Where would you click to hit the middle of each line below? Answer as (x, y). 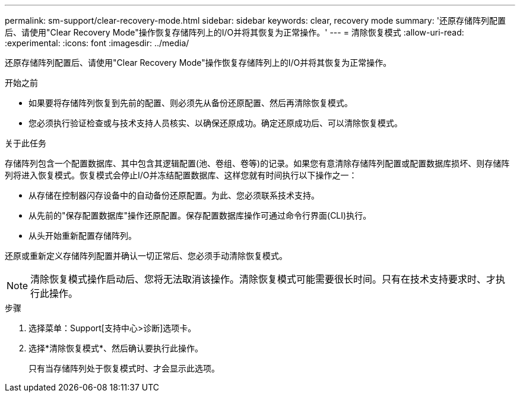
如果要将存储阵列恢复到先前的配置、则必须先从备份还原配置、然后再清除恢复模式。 (191, 103)
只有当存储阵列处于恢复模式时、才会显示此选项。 (124, 368)
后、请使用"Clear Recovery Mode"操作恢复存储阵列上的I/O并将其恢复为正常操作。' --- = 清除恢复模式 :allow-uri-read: (234, 32)
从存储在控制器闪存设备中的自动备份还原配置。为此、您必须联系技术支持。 (174, 195)
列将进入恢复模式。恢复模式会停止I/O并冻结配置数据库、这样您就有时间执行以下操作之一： (181, 175)
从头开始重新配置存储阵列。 (83, 236)
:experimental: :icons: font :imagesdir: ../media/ (97, 43)
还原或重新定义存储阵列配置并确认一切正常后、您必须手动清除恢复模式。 (146, 256)
